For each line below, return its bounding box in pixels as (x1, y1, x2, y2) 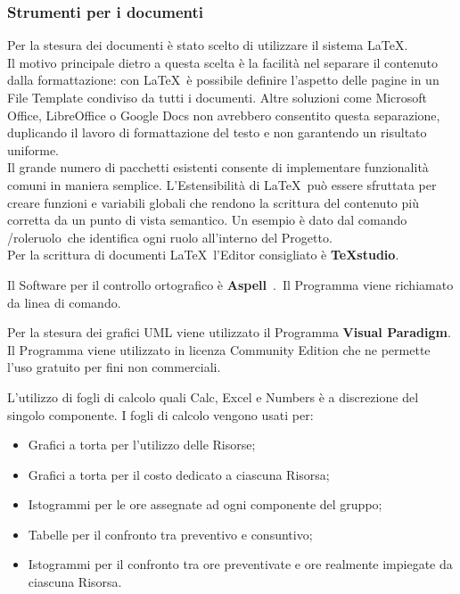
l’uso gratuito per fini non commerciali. (7, 358, 221, 376)
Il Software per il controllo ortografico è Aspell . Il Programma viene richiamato (7, 275, 454, 293)
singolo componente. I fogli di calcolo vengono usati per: (7, 405, 314, 424)
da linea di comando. (7, 293, 121, 311)
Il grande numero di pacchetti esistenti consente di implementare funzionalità (7, 158, 429, 177)
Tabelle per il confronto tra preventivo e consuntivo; (28, 524, 313, 543)
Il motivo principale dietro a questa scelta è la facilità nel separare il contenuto (7, 53, 438, 71)
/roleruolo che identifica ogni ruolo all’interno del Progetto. (7, 227, 333, 246)
